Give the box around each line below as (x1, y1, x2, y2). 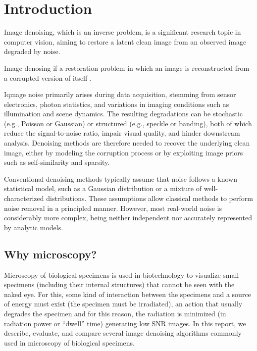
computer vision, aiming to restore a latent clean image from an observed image (4, 36, 247, 47)
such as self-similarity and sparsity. (4, 157, 110, 167)
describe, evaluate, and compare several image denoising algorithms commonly (4, 328, 242, 338)
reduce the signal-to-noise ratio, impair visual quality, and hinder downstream (4, 128, 240, 138)
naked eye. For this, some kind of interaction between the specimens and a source (4, 289, 251, 299)
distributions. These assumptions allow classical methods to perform (46, 193, 253, 203)
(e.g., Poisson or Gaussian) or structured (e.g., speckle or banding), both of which (4, 118, 252, 128)
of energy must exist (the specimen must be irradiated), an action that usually (4, 299, 243, 309)
